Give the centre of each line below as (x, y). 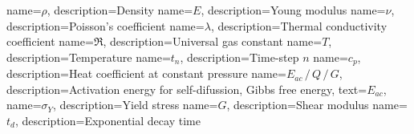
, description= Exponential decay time (108, 121)
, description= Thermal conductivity (299, 25)
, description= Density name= (120, 10)
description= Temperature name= (89, 57)
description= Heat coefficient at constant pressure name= (146, 73)
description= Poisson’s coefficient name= (106, 25)
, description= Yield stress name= (136, 105)
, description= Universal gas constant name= (213, 41)
